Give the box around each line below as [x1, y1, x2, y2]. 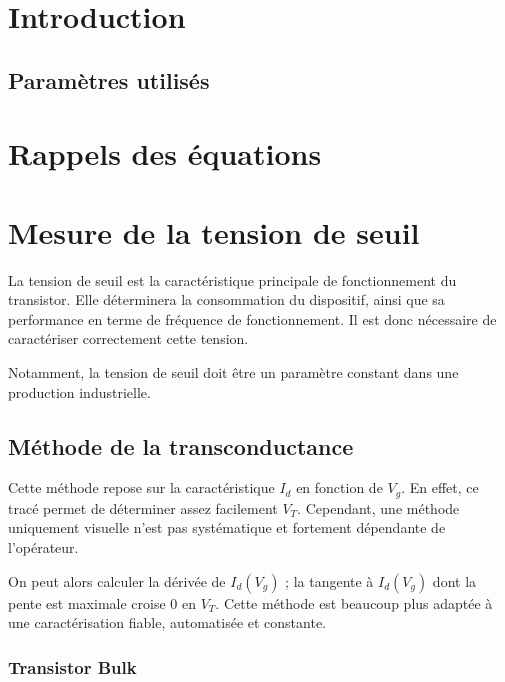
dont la [432, 570, 477, 591]
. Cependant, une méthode [297, 497, 460, 518]
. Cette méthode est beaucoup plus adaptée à [215, 592, 493, 613]
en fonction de [296, 477, 383, 498]
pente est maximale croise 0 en [8, 592, 196, 613]
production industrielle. [8, 381, 151, 402]
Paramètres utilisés [8, 64, 210, 95]
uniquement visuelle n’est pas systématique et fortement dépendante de [8, 517, 446, 538]
